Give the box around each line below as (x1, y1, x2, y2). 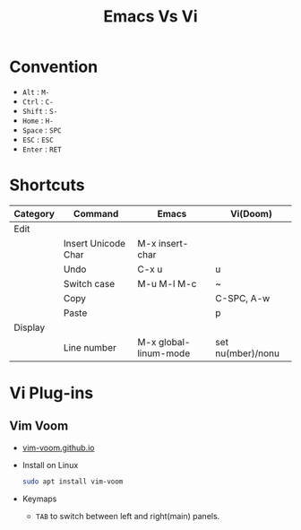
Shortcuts (9, 175, 85, 195)
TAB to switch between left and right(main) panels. (35, 510, 220, 521)
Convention (9, 56, 99, 77)
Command (73, 207, 119, 220)
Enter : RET (21, 143, 62, 154)
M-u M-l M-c (137, 277, 197, 290)
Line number (63, 341, 116, 353)
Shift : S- (21, 105, 58, 116)
